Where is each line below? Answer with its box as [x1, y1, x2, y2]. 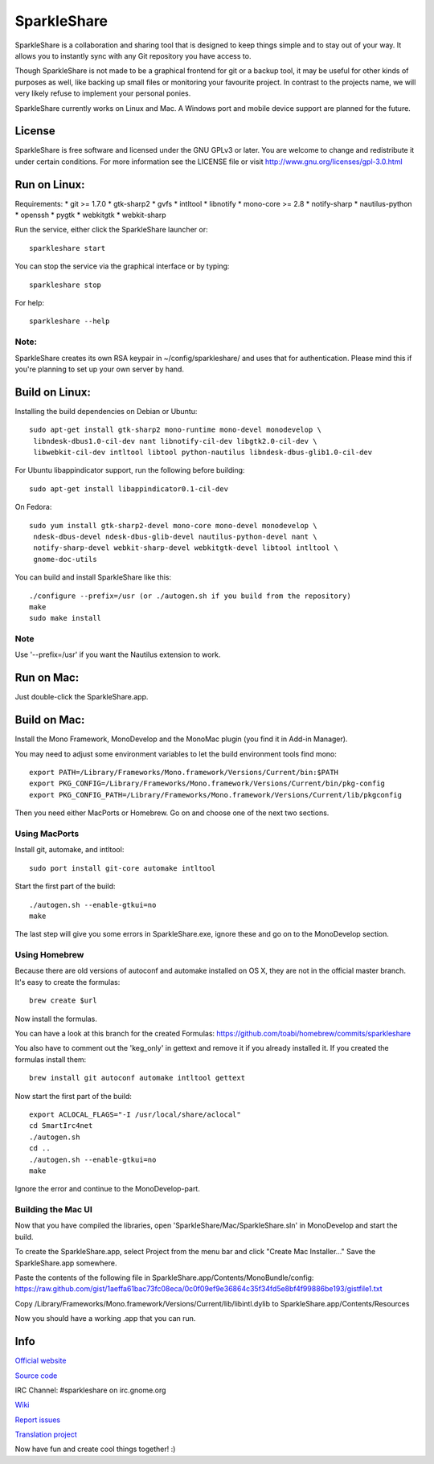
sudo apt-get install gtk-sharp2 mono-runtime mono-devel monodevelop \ [29, 425, 321, 434]
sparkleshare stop [29, 280, 102, 289]
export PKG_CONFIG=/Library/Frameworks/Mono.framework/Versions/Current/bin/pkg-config [29, 779, 386, 788]
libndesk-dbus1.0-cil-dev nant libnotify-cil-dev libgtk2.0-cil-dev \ [33, 437, 317, 445]
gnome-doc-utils [33, 555, 97, 564]
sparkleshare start [29, 244, 106, 252]
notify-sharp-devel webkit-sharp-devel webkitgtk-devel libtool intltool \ [33, 543, 339, 552]
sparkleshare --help [29, 317, 110, 326]
